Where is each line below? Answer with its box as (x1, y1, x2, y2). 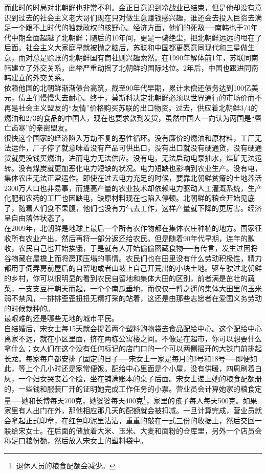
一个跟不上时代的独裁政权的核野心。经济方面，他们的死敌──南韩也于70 (11, 22, 251, 33)
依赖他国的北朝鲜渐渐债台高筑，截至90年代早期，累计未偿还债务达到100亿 (4, 82, 251, 93)
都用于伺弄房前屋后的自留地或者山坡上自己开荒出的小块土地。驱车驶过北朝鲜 (4, 263, 262, 273)
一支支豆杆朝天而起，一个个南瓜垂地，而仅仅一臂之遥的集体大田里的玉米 (18, 283, 262, 293)
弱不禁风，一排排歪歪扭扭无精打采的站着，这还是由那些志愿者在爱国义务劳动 (4, 293, 262, 304)
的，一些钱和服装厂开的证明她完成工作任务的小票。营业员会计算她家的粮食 (4, 383, 255, 394)
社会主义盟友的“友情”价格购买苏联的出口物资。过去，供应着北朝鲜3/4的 (18, 102, 258, 113)
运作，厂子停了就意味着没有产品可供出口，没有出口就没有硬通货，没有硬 (11, 142, 255, 153)
